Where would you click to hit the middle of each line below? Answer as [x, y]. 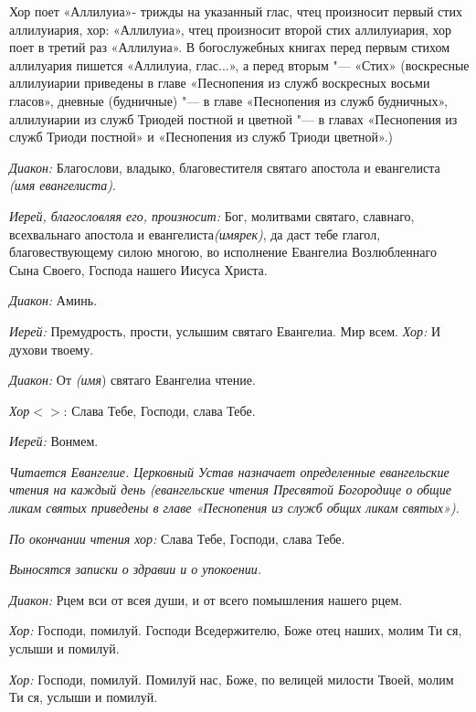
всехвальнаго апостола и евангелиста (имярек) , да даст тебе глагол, [195, 234]
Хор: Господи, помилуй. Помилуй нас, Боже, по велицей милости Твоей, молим [232, 679]
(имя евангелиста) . [63, 185]
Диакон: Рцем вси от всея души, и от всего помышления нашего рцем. [206, 599]
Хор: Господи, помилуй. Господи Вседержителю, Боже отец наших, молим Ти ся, [236, 630]
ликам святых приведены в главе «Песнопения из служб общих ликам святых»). [234, 508]
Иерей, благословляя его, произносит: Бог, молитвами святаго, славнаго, [212, 215]
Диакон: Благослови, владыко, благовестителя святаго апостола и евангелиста [225, 167]
